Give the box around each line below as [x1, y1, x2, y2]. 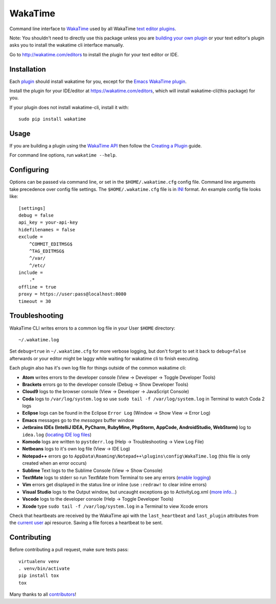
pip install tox [18, 573, 59, 578]
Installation [9, 64, 46, 74]
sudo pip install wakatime [18, 116, 86, 122]
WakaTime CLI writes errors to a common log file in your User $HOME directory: [9, 325, 176, 331]
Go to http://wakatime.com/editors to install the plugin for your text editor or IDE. [9, 51, 179, 57]
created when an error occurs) [22, 460, 87, 466]
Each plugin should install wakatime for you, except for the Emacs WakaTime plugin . [9, 78, 187, 84]
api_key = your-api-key [18, 220, 78, 225]
